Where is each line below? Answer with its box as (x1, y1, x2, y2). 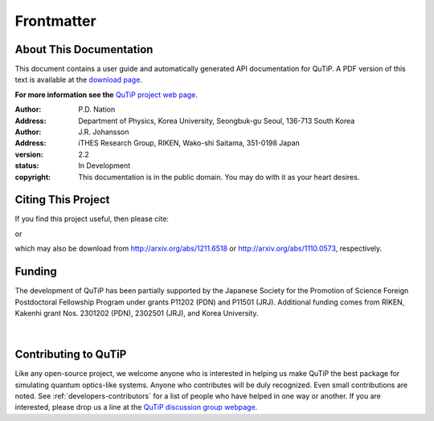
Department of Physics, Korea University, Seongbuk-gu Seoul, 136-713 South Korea (78, 116, 355, 125)
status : (14, 161, 39, 170)
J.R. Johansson (78, 127, 129, 137)
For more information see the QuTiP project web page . (14, 89, 199, 100)
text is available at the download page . (14, 75, 142, 84)
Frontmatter (14, 12, 96, 30)
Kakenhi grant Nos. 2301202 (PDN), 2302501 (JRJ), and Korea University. (14, 308, 259, 317)
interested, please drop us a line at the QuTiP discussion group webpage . (14, 403, 258, 412)
